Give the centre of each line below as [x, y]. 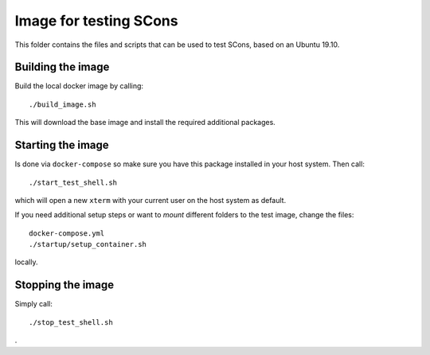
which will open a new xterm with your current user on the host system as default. [150, 200]
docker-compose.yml [67, 233]
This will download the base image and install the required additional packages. [145, 123]
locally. [26, 262]
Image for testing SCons [96, 21]
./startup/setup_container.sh [88, 244]
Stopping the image [64, 285]
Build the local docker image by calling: [79, 86]
